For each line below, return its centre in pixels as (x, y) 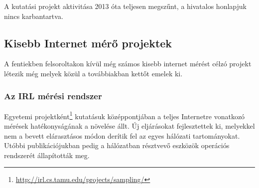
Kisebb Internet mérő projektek (88, 43)
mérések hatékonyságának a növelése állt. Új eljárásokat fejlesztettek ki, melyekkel (129, 126)
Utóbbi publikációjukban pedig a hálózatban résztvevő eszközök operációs (117, 145)
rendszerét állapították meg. (47, 155)
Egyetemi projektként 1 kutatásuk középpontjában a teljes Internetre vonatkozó (125, 115)
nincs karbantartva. (34, 16)
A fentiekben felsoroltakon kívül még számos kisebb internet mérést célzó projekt (128, 64)
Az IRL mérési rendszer (53, 95)
